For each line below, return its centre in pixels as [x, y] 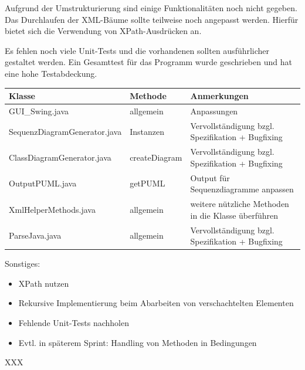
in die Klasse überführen [234, 215]
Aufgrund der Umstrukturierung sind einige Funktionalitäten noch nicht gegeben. [151, 8]
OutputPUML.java [43, 183]
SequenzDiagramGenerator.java [65, 131]
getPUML [148, 183]
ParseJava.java [35, 235]
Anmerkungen [219, 96]
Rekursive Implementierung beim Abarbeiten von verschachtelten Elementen [156, 303]
